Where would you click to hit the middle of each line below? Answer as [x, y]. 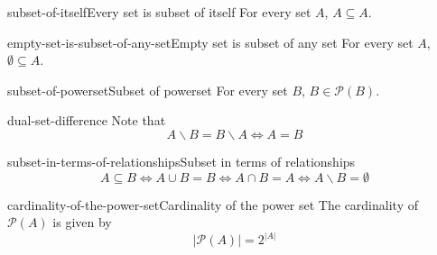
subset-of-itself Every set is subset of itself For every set [159, 12]
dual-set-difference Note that [87, 120]
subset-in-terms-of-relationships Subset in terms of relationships [181, 161]
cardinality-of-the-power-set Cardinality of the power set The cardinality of [213, 204]
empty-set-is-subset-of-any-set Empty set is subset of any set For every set [210, 42]
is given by [82, 222]
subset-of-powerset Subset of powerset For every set [148, 90]
